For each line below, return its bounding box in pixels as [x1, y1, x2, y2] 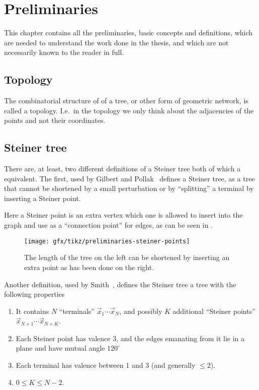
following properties [4, 289, 65, 299]
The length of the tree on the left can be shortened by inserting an [24, 252, 230, 263]
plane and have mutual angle [16, 343, 105, 353]
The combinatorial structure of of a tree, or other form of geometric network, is [4, 95, 248, 106]
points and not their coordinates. [4, 115, 106, 125]
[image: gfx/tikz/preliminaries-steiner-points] [24, 237, 190, 245]
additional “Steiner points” [172, 305, 255, 316]
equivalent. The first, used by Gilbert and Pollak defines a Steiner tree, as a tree [4, 173, 255, 183]
